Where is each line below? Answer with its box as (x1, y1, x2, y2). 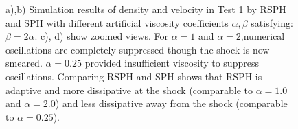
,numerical (240, 29, 285, 43)
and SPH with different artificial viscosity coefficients (5, 15, 229, 30)
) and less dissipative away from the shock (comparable (55, 96, 288, 110)
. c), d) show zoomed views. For (34, 29, 168, 43)
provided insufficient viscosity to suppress (84, 56, 259, 70)
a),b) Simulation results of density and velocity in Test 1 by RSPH (5, 2, 286, 16)
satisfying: (251, 15, 293, 30)
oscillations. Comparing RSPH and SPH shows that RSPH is (5, 69, 262, 83)
